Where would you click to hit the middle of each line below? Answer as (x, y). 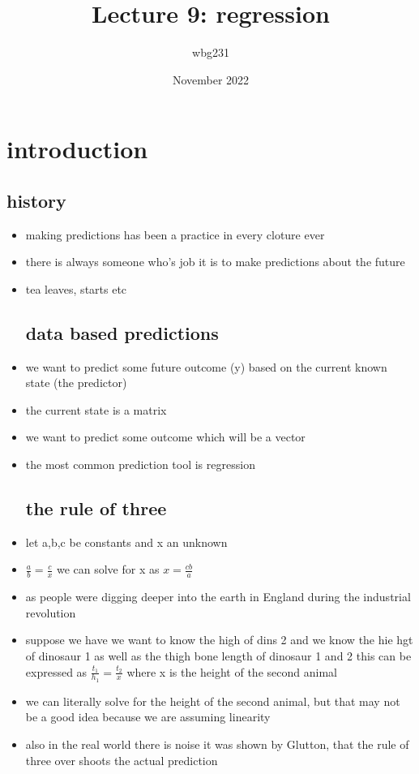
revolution (51, 612)
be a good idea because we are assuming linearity (148, 717)
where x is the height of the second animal (232, 671)
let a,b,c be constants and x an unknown (126, 542)
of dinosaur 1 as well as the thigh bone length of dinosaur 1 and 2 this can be (218, 656)
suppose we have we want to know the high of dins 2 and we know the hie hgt (219, 640)
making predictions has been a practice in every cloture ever (175, 234)
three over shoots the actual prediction (122, 760)
